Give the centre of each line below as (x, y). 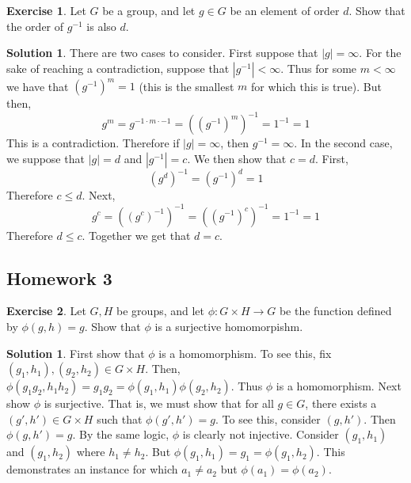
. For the (380, 53)
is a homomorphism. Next (339, 386)
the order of (35, 26)
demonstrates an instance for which (92, 469)
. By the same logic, (121, 434)
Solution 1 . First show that (76, 353)
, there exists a (341, 403)
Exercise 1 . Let (46, 10)
